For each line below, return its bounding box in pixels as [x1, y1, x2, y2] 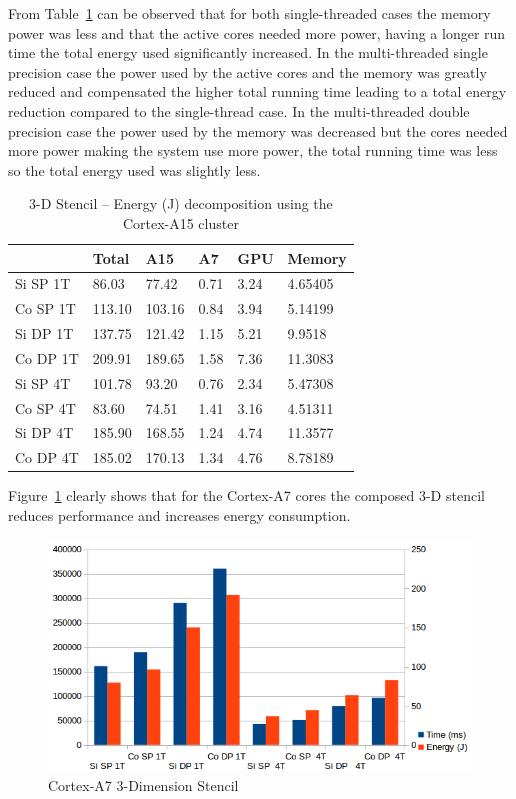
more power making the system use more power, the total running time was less [8, 140, 498, 161]
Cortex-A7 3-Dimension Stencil [48, 774, 239, 795]
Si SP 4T [15, 372, 71, 393]
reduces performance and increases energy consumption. [8, 504, 351, 525]
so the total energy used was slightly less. [8, 159, 261, 180]
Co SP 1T [15, 298, 76, 319]
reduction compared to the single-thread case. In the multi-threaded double [8, 100, 470, 121]
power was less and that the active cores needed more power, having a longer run [8, 22, 506, 43]
